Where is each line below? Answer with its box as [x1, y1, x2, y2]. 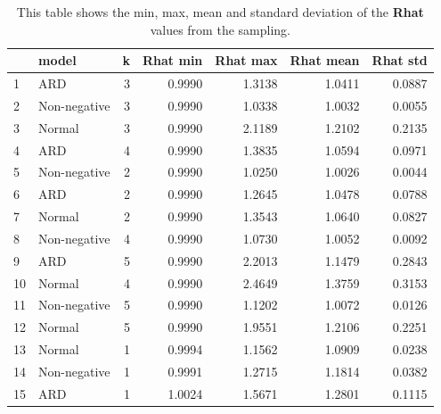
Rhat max [215, 51, 278, 70]
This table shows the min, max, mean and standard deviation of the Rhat [16, 3, 424, 21]
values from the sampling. [150, 20, 290, 38]
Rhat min [143, 51, 203, 70]
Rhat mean [290, 51, 360, 70]
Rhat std [372, 51, 428, 70]
